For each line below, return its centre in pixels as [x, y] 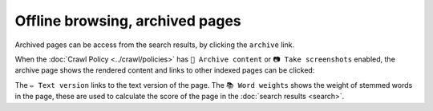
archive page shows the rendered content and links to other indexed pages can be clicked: [165, 70]
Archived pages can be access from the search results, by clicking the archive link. [155, 45]
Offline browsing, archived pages [128, 21]
